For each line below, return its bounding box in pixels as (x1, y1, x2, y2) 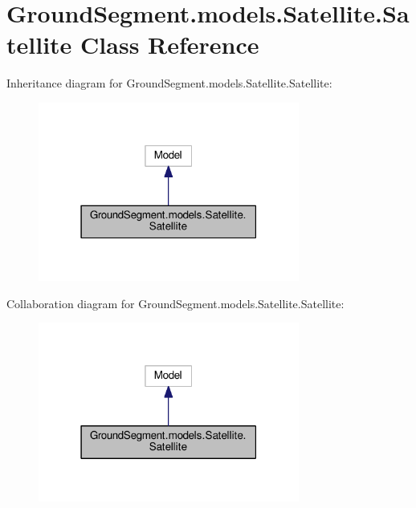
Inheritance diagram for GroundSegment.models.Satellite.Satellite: (6, 75, 332, 91)
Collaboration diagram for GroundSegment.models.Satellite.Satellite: (6, 295, 345, 311)
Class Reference (80, 28, 259, 61)
